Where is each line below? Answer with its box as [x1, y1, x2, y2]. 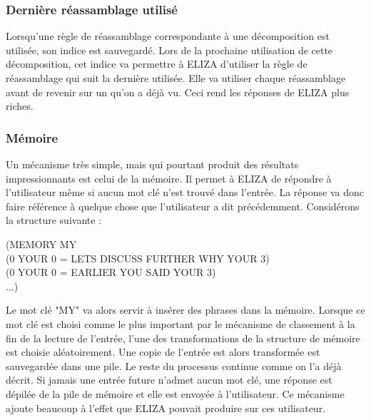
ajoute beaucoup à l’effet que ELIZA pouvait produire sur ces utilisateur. [6, 400, 326, 415]
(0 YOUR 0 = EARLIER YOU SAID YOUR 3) [6, 265, 216, 280]
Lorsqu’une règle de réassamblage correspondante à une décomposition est [6, 29, 330, 43]
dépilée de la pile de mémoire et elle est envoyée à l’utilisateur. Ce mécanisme [6, 386, 345, 401]
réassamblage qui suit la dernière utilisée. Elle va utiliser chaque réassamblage [6, 71, 346, 85]
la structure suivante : [6, 212, 102, 227]
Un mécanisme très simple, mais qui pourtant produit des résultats [6, 157, 299, 171]
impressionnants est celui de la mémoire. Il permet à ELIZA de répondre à [6, 170, 332, 185]
